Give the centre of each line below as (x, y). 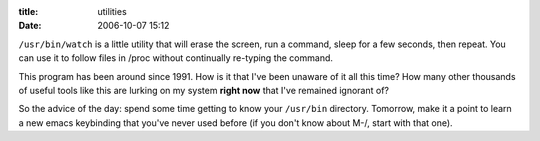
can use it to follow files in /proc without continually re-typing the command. (176, 58)
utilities (112, 11)
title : (28, 11)
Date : (30, 26)
